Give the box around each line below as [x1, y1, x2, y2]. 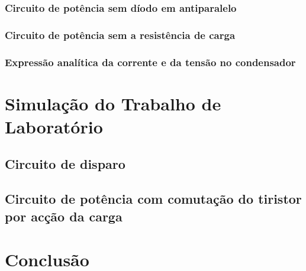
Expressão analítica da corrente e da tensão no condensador [5, 54, 296, 69]
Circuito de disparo [5, 155, 125, 173]
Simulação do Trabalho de [5, 91, 221, 115]
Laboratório [5, 114, 103, 138]
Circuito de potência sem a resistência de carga [5, 27, 236, 42]
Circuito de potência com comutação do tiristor [5, 190, 302, 208]
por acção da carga [5, 207, 123, 225]
